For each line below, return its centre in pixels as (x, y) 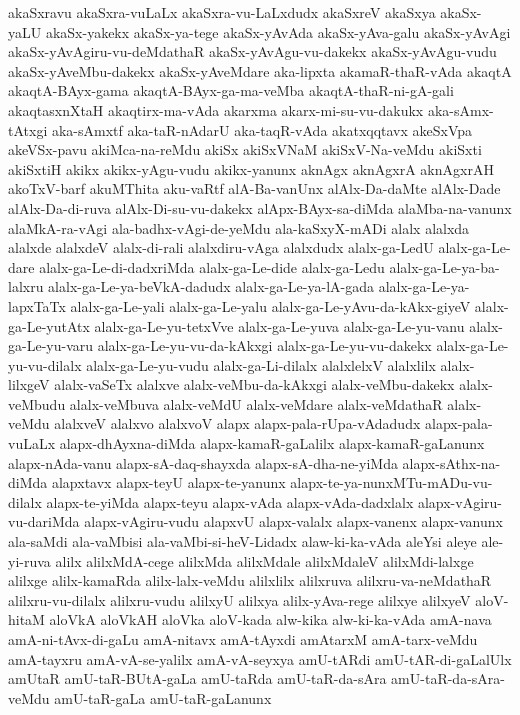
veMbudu (37, 403)
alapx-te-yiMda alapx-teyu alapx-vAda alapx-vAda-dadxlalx (230, 501)
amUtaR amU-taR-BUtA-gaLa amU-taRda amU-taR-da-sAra (197, 678)
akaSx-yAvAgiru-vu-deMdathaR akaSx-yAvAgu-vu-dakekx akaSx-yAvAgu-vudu (252, 51)
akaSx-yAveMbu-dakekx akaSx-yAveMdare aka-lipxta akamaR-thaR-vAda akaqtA (260, 70)
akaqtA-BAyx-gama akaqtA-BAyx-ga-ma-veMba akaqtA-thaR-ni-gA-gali (231, 90)
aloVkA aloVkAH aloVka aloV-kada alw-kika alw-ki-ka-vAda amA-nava (270, 619)
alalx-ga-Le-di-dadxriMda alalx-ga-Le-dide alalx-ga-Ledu (212, 266)
